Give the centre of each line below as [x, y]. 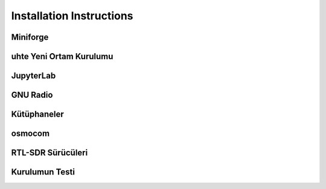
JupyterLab [34, 76]
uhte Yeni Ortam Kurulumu [62, 56]
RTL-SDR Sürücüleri [50, 153]
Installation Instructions [72, 16]
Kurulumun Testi [43, 172]
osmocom [30, 134]
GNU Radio [32, 95]
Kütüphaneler [38, 114]
